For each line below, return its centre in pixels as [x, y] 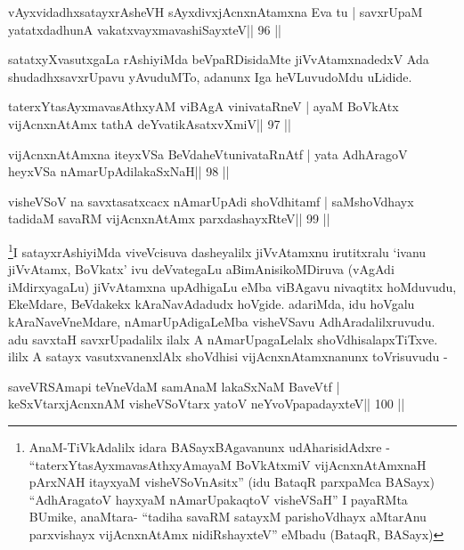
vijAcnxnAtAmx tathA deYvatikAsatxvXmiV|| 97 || [150, 123]
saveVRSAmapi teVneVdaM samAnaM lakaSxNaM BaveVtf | [174, 386]
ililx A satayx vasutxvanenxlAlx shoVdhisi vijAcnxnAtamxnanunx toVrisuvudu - [228, 356]
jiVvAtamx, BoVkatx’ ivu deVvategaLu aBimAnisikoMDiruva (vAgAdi [201, 269]
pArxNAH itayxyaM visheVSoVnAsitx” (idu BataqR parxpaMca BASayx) [232, 482]
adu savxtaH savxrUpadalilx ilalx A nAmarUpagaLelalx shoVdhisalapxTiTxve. [223, 339]
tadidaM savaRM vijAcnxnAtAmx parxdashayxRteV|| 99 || [169, 218]
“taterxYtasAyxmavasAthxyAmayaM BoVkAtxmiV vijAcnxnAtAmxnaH [228, 464]
